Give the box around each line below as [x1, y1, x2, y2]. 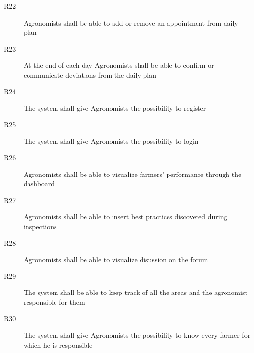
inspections [24, 221, 57, 231]
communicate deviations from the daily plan [24, 69, 157, 80]
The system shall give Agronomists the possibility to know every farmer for [24, 330, 251, 340]
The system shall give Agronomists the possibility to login [24, 136, 198, 146]
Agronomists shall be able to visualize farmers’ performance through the [24, 169, 242, 179]
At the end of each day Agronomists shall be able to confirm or [24, 60, 214, 70]
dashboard [24, 178, 55, 189]
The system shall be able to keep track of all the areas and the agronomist [24, 287, 248, 297]
